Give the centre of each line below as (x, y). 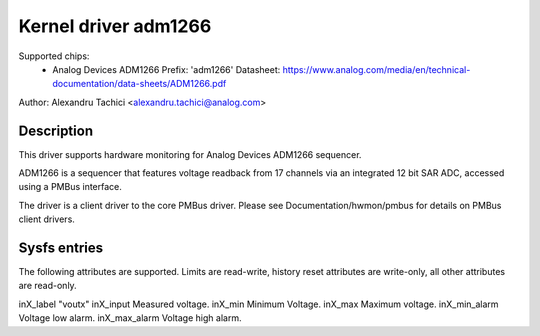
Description (56, 130)
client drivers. (46, 219)
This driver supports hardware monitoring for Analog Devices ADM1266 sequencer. (190, 154)
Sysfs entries (61, 248)
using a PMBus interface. (70, 187)
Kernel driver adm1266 (115, 26)
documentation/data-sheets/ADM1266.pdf (139, 84)
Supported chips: (54, 56)
